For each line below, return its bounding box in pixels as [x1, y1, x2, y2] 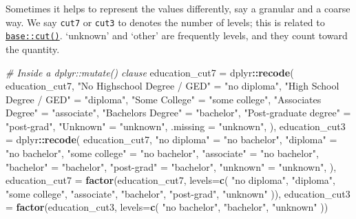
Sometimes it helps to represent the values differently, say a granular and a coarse [6, 1, 350, 15]
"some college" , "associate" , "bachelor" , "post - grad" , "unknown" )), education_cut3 [6, 186, 350, 200]
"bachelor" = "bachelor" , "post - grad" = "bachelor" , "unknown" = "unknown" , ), [6, 159, 337, 174]
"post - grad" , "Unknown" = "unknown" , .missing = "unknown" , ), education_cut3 [6, 118, 346, 133]
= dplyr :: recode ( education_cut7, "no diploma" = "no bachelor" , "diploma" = [6, 132, 337, 147]
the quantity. [6, 41, 60, 56]
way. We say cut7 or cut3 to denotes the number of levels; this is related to [6, 14, 325, 29]
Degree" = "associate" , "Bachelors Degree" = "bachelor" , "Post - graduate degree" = [6, 105, 351, 120]
